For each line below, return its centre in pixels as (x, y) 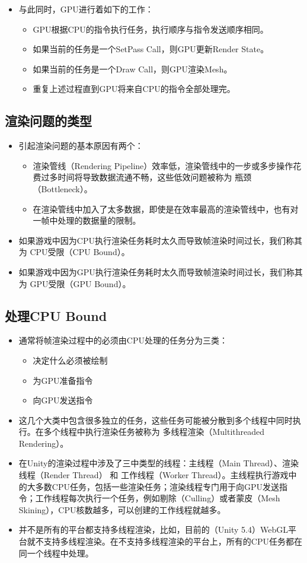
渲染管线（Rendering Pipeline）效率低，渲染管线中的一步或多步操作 (163, 165)
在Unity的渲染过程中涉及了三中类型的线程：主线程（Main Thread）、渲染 (159, 463)
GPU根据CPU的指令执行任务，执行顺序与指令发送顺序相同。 (151, 29)
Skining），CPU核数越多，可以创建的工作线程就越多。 (122, 509)
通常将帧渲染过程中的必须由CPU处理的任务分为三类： (123, 340)
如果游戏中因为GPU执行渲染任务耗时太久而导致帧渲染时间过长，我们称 (156, 271)
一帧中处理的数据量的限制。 (87, 220)
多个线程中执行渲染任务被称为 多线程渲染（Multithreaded (154, 432)
